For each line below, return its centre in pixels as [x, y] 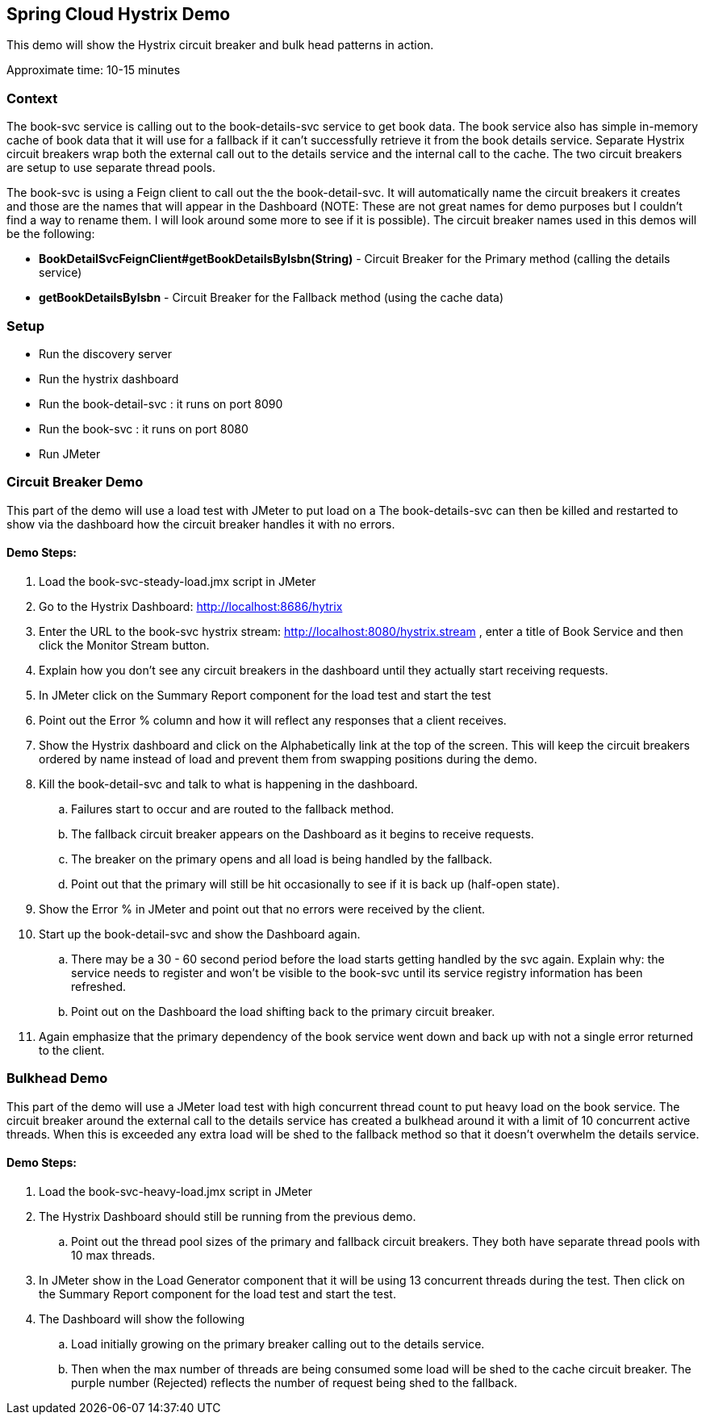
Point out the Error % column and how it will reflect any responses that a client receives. [273, 720]
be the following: [51, 234]
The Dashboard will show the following [142, 1319]
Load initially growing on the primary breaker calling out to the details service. [278, 1344]
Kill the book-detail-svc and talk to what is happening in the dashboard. [228, 784]
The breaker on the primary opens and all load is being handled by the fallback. [282, 859]
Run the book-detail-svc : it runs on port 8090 [161, 403]
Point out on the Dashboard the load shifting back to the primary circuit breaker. [283, 1011]
